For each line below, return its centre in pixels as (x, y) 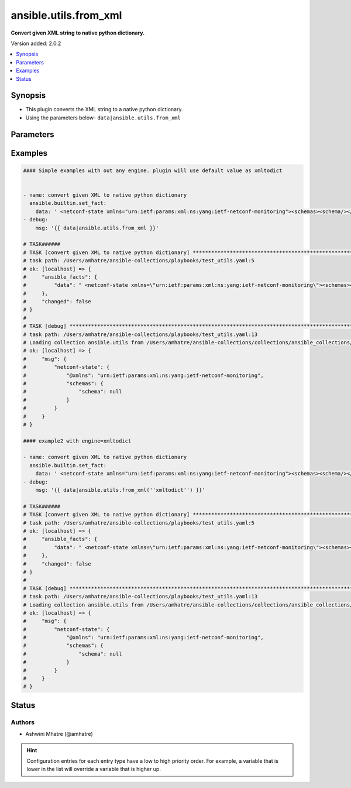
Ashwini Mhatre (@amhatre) (59, 734)
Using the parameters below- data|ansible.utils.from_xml (103, 118)
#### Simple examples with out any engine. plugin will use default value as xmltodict (153, 170)
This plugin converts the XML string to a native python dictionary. (104, 109)
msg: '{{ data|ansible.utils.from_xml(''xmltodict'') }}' (120, 490)
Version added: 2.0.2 (36, 43)
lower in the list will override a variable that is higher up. (94, 769)
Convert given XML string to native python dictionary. (78, 33)
